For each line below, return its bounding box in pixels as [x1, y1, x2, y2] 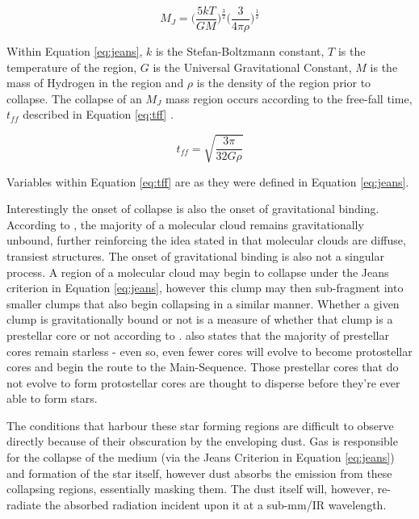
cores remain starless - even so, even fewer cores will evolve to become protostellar [6, 342, 413, 359]
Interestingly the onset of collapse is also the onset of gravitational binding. [6, 200, 379, 217]
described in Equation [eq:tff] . [23, 106, 174, 123]
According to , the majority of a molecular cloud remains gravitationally [6, 216, 364, 232]
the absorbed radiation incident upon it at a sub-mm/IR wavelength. [44, 496, 387, 513]
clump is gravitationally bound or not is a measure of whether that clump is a [6, 311, 393, 328]
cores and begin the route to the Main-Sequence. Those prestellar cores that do [6, 358, 399, 375]
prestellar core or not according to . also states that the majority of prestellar [6, 326, 389, 343]
